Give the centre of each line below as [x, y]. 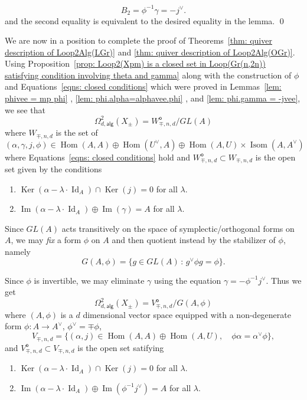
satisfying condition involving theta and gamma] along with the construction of [148, 75]
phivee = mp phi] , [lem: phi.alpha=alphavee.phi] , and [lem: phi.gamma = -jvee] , [153, 98]
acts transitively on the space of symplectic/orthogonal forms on [178, 228]
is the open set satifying [121, 347]
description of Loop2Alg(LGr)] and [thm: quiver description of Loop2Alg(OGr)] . [150, 52]
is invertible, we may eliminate [89, 280]
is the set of [77, 132]
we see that [25, 109]
